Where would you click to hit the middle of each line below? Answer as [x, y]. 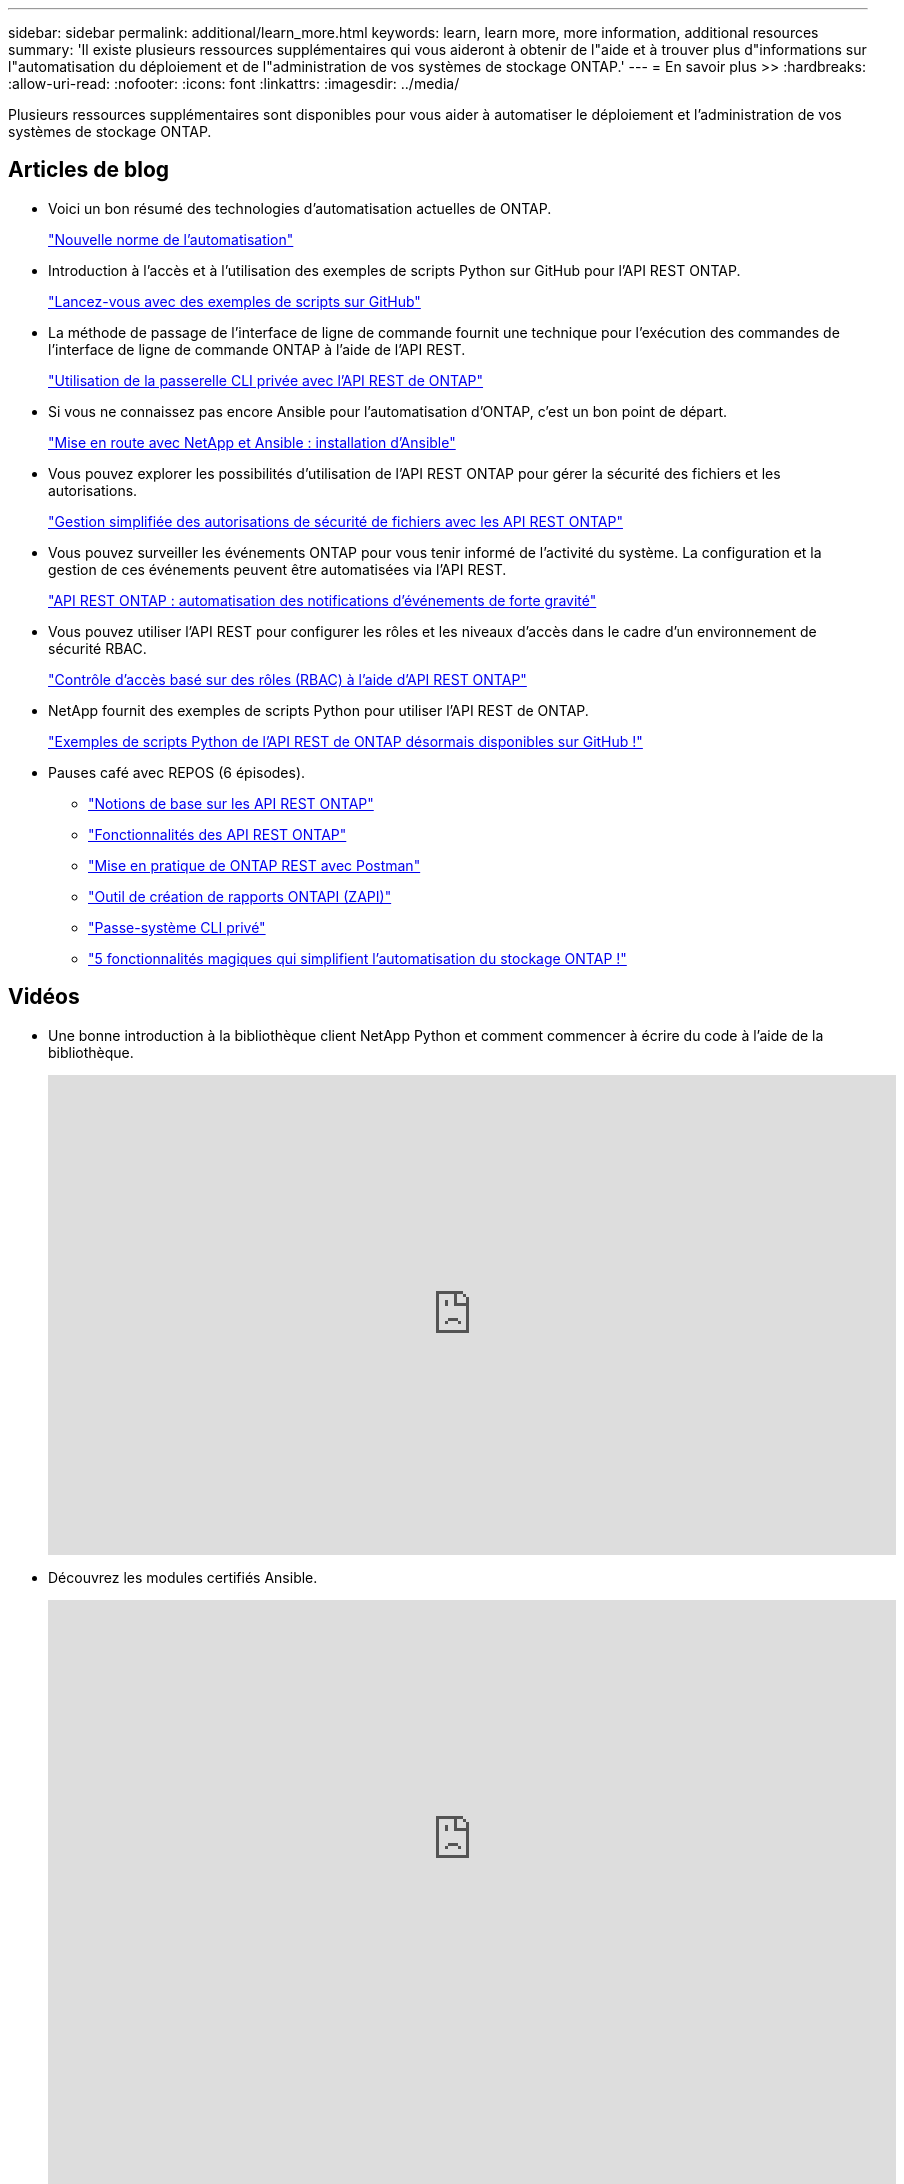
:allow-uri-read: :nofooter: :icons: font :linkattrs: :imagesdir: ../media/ [234, 83]
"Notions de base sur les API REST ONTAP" [231, 803]
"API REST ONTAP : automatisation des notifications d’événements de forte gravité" [322, 600]
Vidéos [44, 997]
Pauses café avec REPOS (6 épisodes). [177, 772]
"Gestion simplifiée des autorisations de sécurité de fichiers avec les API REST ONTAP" [335, 521]
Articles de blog [89, 170]
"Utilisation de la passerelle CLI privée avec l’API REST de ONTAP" [266, 380]
